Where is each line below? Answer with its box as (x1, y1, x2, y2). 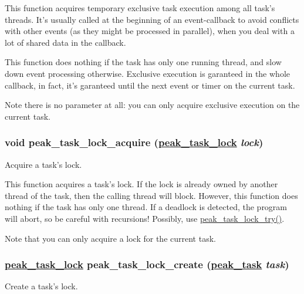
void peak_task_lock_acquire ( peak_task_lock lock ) (5, 135, 264, 150)
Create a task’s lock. (5, 280, 78, 292)
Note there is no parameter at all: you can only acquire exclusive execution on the (5, 99, 300, 111)
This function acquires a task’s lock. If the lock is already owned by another (5, 178, 278, 190)
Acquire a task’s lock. (5, 158, 82, 170)
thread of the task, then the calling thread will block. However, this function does (5, 189, 298, 201)
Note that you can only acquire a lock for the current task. (5, 232, 216, 244)
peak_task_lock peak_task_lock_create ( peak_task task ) (5, 257, 289, 272)
